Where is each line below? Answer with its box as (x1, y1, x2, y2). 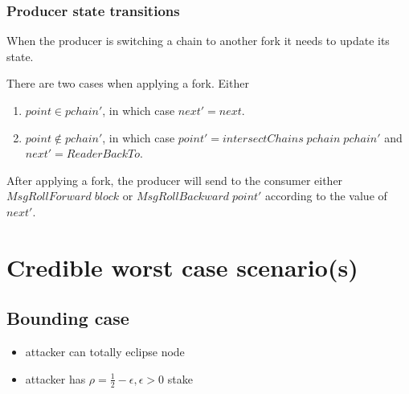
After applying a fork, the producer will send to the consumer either (6, 171, 343, 188)
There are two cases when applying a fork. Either (6, 75, 249, 92)
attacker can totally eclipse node (25, 343, 185, 360)
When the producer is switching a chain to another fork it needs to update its (6, 32, 390, 49)
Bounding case (6, 306, 129, 330)
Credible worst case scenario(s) (6, 250, 358, 283)
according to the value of (265, 187, 387, 204)
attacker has (25, 370, 86, 387)
